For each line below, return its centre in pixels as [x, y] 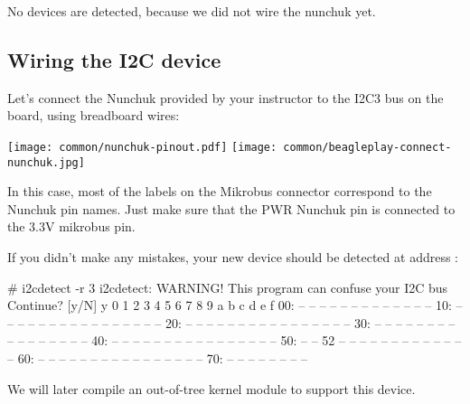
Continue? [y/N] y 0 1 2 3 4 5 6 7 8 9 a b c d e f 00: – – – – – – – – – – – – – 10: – [235, 305]
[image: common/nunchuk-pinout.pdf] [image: [142, 147]
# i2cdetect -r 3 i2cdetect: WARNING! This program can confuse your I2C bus [228, 287]
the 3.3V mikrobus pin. [71, 226]
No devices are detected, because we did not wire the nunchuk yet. [192, 11]
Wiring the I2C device [114, 59]
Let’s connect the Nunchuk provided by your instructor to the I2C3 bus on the [226, 97]
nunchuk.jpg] [46, 162]
